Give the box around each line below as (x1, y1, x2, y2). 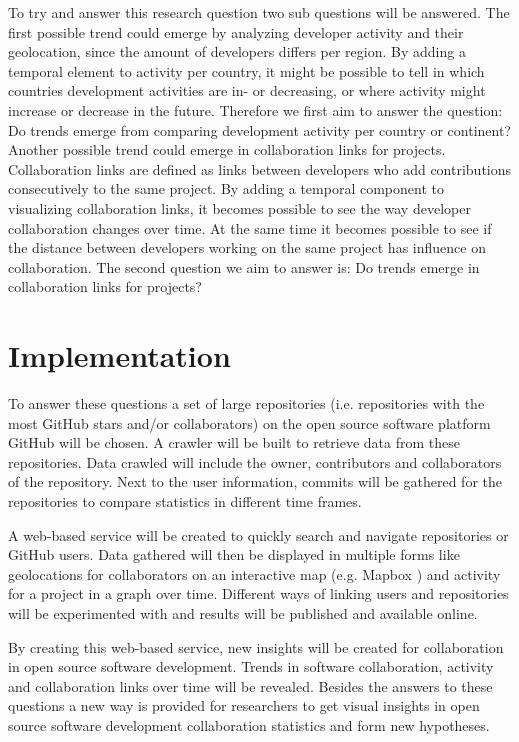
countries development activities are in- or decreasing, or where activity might (8, 80, 486, 101)
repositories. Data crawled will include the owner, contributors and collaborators (8, 451, 502, 472)
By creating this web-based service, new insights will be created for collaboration (8, 636, 504, 657)
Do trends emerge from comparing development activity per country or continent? (8, 119, 511, 140)
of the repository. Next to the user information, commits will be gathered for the (8, 471, 502, 492)
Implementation (8, 335, 231, 376)
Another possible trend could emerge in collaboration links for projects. (8, 139, 446, 160)
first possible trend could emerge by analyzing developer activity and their (8, 21, 464, 42)
